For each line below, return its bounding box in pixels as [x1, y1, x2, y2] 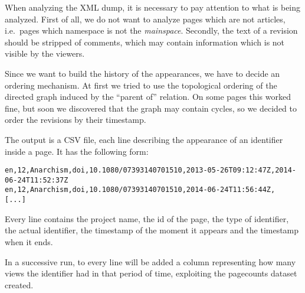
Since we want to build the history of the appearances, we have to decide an [5, 67, 280, 79]
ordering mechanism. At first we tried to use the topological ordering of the [5, 79, 277, 91]
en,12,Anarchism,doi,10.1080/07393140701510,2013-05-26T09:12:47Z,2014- [5, 166, 296, 175]
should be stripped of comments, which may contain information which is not [5, 35, 285, 48]
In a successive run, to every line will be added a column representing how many [5, 255, 296, 268]
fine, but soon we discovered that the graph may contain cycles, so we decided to [5, 102, 297, 114]
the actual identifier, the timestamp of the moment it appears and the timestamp [5, 224, 299, 236]
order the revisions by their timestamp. [5, 113, 146, 126]
